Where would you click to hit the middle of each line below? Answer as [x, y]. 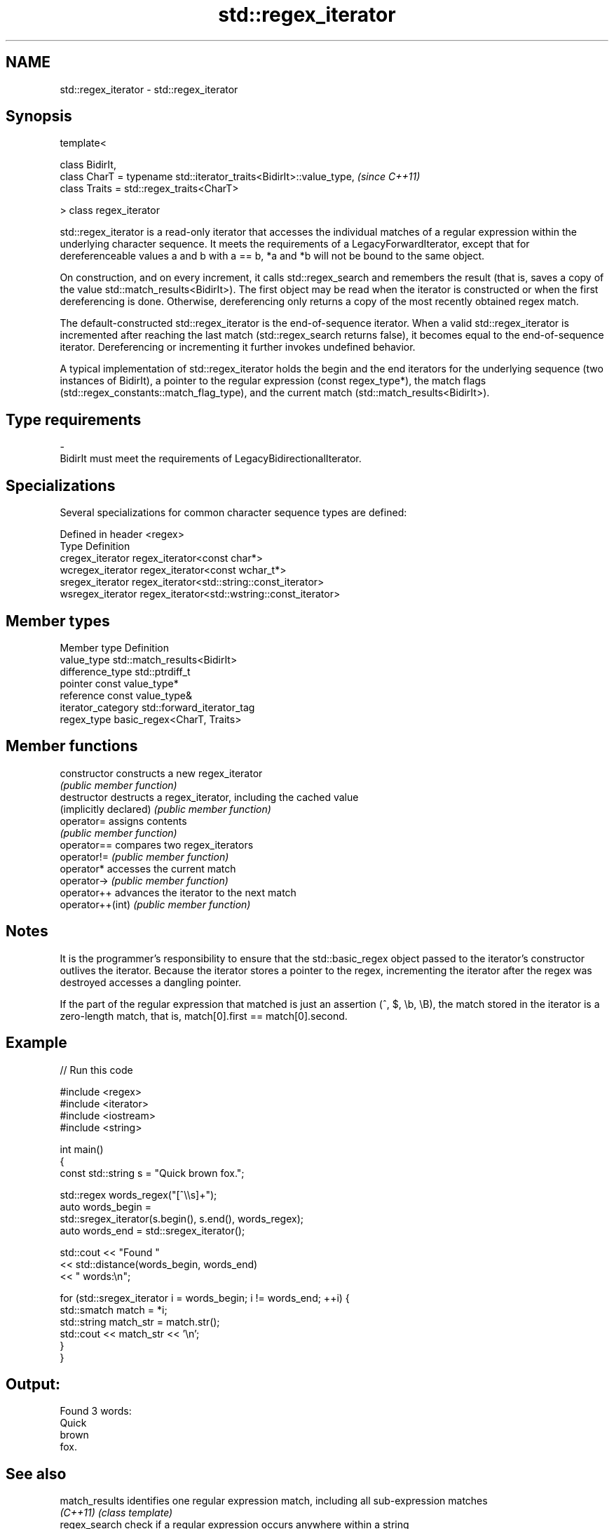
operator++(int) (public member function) [155, 904]
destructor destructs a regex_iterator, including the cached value [209, 797]
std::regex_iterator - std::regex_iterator [149, 89]
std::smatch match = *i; [114, 1309]
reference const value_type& [126, 695]
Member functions [72, 746]
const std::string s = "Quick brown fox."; [152, 1173]
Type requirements [74, 419]
